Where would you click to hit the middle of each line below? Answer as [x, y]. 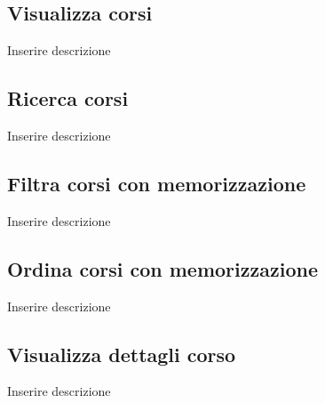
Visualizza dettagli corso [122, 354]
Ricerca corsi [68, 98]
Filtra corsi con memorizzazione [157, 183]
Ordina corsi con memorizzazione [162, 268]
